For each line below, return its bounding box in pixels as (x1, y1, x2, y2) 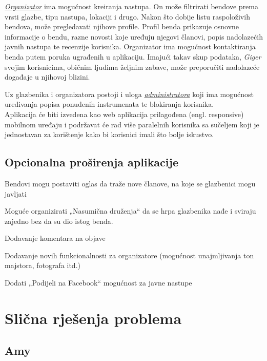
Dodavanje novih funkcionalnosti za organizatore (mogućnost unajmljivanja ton (5, 250, 254, 260)
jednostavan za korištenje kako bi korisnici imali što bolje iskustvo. (5, 129, 214, 140)
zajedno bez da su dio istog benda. (5, 215, 113, 226)
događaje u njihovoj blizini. (5, 71, 90, 82)
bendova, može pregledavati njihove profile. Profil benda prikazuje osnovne (5, 21, 239, 32)
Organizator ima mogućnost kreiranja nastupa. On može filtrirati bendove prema (5, 1, 258, 11)
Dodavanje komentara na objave (5, 233, 106, 243)
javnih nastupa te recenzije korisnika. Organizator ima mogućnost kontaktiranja (5, 41, 256, 52)
